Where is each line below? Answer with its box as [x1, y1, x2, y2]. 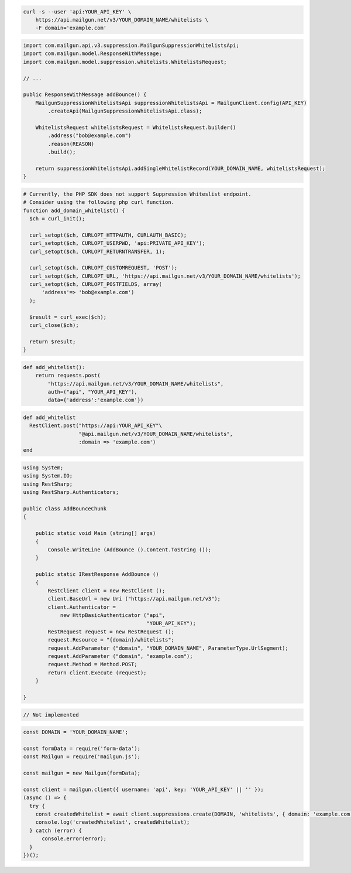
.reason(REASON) [47, 141, 95, 147]
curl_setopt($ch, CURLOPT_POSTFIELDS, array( [29, 281, 162, 288]
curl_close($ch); [29, 322, 79, 329]
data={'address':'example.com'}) [47, 397, 144, 404]
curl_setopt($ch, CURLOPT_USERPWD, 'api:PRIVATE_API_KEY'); [29, 240, 205, 247]
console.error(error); [42, 836, 107, 842]
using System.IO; [23, 472, 73, 479]
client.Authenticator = [47, 603, 116, 611]
